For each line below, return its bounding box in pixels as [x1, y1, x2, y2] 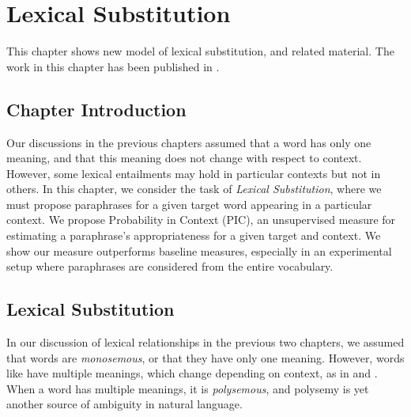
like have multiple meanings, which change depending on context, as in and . [6, 365, 378, 381]
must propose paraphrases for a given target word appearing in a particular [6, 195, 372, 212]
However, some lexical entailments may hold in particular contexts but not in [6, 165, 381, 181]
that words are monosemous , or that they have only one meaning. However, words [6, 349, 405, 366]
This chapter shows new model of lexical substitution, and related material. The [6, 43, 394, 59]
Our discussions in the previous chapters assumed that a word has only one [6, 134, 371, 150]
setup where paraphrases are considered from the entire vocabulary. [6, 258, 334, 275]
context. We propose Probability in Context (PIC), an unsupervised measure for [6, 211, 396, 228]
